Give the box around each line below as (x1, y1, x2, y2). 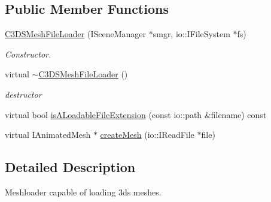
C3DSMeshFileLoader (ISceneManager (5, 28, 147, 40)
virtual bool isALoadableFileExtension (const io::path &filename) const (5, 108, 267, 120)
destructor (5, 88, 42, 100)
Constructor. (5, 47, 51, 60)
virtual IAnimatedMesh (5, 128, 91, 141)
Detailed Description (5, 158, 136, 176)
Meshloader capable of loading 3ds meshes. (5, 185, 162, 198)
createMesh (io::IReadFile (100, 128, 194, 141)
